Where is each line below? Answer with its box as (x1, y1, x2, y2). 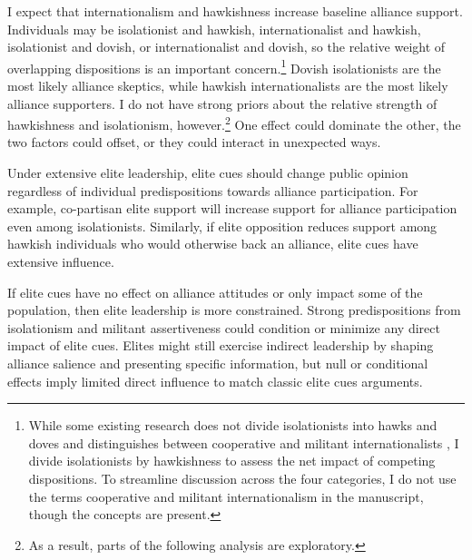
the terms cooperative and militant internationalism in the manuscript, (28, 486, 424, 506)
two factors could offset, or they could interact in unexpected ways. (7, 133, 381, 152)
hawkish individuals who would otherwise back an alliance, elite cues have (7, 234, 418, 253)
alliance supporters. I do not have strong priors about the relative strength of (7, 93, 438, 113)
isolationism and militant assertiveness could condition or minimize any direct (7, 318, 440, 337)
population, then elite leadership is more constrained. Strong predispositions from (7, 300, 461, 319)
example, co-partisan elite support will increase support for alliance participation (7, 199, 457, 218)
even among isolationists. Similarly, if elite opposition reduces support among (7, 216, 438, 235)
